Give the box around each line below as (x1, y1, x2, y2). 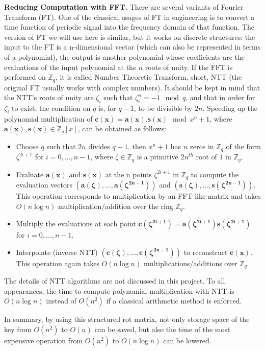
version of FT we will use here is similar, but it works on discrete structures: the (4, 31, 255, 42)
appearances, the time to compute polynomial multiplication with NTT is (4, 285, 234, 296)
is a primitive (137, 151, 178, 162)
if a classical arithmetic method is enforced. (106, 295, 242, 306)
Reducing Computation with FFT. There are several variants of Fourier (4, 2, 244, 12)
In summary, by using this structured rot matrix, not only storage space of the (4, 314, 250, 324)
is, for (98, 103, 116, 113)
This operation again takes (16, 258, 99, 268)
